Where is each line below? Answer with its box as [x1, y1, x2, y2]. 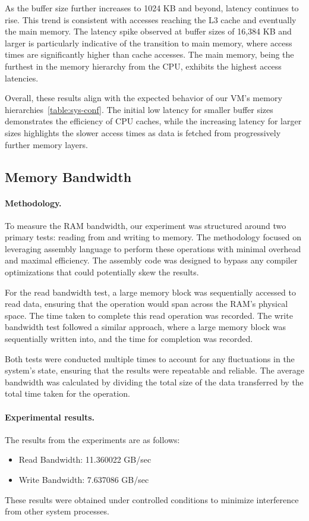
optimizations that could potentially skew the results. [5, 266, 199, 278]
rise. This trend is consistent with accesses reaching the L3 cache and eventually [5, 13, 297, 26]
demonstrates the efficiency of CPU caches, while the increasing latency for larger [5, 115, 302, 127]
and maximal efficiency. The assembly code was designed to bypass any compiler [5, 254, 298, 266]
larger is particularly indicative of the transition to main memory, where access [5, 36, 292, 49]
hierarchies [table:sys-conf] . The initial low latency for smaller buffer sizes [5, 103, 273, 115]
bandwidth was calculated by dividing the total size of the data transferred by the [5, 375, 304, 388]
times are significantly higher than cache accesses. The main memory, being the [5, 48, 294, 61]
